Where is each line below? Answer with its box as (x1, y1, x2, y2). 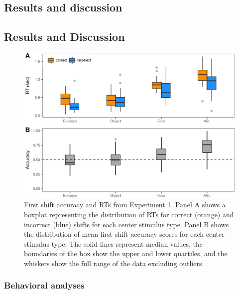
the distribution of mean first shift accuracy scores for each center (24, 229, 225, 239)
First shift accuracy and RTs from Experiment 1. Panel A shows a (24, 199, 226, 210)
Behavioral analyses (4, 279, 85, 292)
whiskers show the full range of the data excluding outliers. (24, 258, 204, 268)
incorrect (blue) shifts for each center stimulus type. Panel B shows (24, 219, 229, 229)
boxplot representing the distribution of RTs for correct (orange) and (24, 209, 234, 219)
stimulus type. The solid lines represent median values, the (24, 238, 203, 249)
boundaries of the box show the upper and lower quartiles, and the (24, 248, 228, 259)
